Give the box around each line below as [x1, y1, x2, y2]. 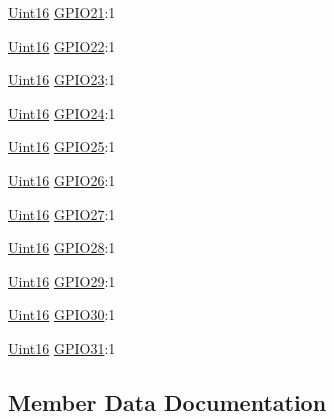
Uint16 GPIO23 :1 [8, 69, 116, 90]
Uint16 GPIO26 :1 [8, 169, 116, 190]
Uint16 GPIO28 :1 [8, 237, 116, 258]
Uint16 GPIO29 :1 [8, 270, 116, 291]
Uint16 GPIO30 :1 [8, 304, 116, 325]
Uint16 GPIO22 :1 [8, 35, 116, 56]
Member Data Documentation [8, 386, 327, 417]
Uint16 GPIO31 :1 [8, 337, 116, 358]
